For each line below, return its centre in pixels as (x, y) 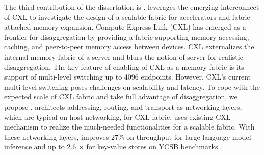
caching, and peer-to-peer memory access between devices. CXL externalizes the (129, 47)
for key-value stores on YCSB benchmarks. (153, 147)
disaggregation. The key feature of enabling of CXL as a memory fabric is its (124, 67)
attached (18, 27)
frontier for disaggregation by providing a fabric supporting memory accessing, (127, 36)
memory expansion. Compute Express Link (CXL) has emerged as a (140, 27)
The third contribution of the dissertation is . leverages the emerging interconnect (132, 7)
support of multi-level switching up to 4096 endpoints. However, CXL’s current (128, 77)
